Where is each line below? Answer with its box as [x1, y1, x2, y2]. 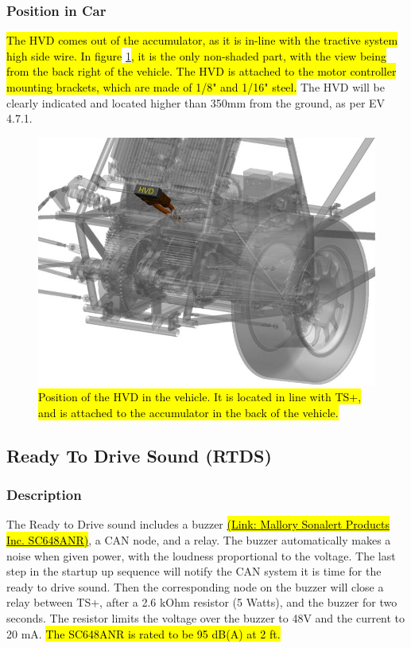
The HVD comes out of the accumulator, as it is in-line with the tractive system [6, 32, 398, 49]
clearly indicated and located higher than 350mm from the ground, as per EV [6, 94, 386, 111]
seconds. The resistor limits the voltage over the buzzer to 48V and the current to [6, 609, 405, 626]
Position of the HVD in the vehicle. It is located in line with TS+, [38, 388, 362, 405]
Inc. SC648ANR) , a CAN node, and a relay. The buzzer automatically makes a [6, 531, 391, 548]
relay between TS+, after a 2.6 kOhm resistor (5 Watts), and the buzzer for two [6, 594, 397, 611]
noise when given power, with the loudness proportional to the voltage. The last [6, 547, 396, 564]
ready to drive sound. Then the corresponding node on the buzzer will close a [6, 578, 384, 595]
